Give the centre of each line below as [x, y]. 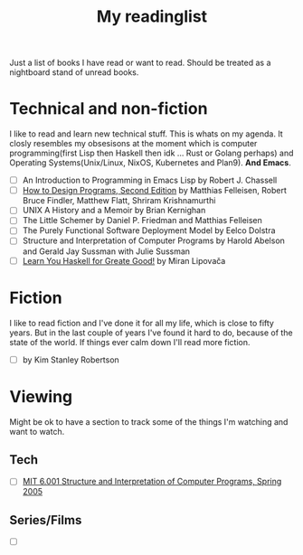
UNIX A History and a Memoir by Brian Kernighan [114, 211]
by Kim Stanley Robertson [71, 360]
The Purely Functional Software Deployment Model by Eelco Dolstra [149, 230]
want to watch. [37, 431]
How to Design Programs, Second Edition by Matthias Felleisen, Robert [154, 191]
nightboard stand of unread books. [74, 72]
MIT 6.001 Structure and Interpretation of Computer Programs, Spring [152, 482]
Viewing [41, 396]
